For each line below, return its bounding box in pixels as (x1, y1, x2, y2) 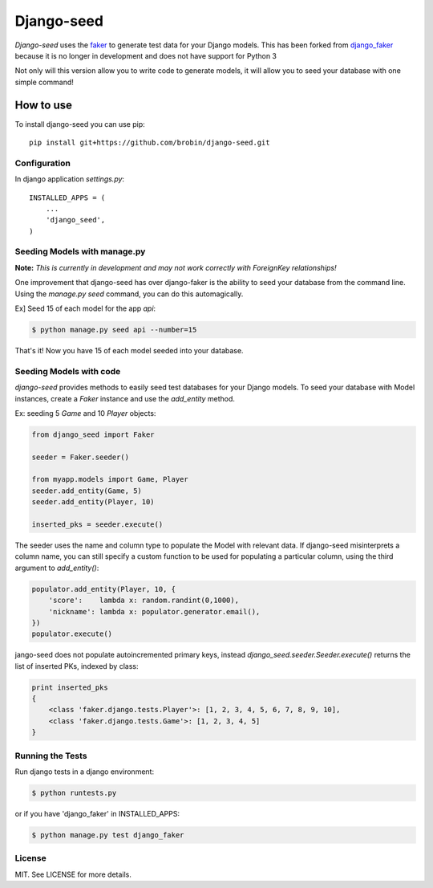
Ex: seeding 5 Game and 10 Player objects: (14, 408, 156, 418)
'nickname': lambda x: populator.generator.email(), (48, 607, 261, 616)
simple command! (14, 77, 74, 87)
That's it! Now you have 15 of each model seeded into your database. (14, 346, 244, 355)
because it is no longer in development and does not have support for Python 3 (14, 51, 277, 60)
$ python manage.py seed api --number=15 (31, 325, 197, 335)
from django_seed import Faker (31, 430, 156, 439)
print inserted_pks (31, 682, 108, 692)
